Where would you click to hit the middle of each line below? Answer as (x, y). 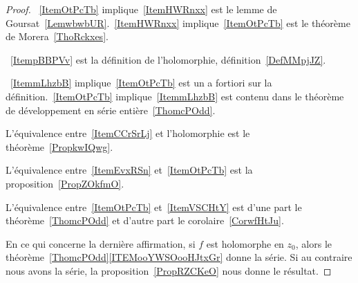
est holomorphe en (245, 243)
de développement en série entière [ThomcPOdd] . (111, 110)
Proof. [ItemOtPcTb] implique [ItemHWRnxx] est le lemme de (141, 9)
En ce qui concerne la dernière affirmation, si (101, 243)
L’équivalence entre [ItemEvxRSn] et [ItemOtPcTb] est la (129, 170)
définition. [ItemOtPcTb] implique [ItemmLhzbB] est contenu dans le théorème (175, 96)
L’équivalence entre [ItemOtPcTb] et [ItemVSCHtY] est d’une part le (154, 207)
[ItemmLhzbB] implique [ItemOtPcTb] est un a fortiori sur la (141, 83)
